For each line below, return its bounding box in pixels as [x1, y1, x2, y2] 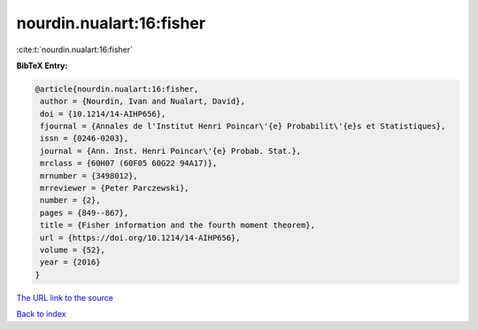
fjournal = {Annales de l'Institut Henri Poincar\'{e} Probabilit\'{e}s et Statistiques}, [40, 121, 446, 132]
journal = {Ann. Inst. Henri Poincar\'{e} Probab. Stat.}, [40, 146, 302, 156]
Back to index [16, 309, 66, 319]
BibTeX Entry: [16, 60, 68, 71]
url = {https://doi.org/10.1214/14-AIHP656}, [40, 233, 241, 242]
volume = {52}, [40, 245, 106, 255]
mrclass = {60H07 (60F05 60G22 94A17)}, [40, 158, 218, 168]
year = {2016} [40, 257, 101, 267]
